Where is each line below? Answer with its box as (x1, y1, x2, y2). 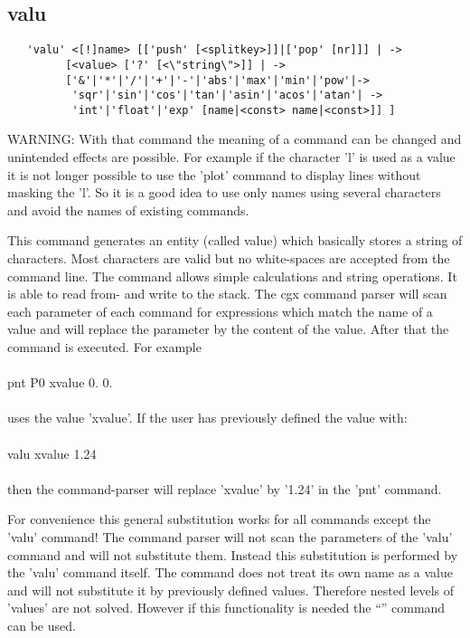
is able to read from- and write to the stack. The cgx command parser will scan (7, 284, 447, 303)
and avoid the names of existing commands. (7, 200, 249, 219)
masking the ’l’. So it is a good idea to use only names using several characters (7, 183, 441, 202)
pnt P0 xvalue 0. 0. (7, 373, 113, 392)
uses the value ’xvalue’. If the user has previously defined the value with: (7, 408, 408, 427)
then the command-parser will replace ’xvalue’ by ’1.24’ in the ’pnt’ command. (7, 479, 442, 498)
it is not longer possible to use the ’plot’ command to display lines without (7, 165, 421, 184)
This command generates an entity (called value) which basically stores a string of (7, 231, 463, 250)
